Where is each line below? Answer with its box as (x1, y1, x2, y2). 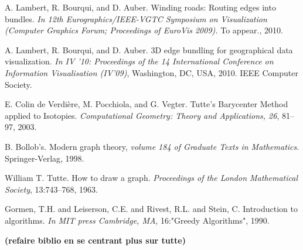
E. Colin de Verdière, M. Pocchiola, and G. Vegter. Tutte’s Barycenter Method (5, 98, 288, 110)
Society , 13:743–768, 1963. (5, 183, 98, 195)
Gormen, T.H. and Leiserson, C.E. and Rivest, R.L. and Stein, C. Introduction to (5, 203, 298, 215)
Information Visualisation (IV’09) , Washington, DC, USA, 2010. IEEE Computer (5, 66, 298, 78)
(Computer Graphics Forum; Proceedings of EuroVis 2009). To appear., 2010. (5, 24, 283, 36)
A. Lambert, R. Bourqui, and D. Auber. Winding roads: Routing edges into (5, 1, 276, 13)
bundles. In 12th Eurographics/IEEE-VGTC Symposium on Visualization (5, 12, 267, 25)
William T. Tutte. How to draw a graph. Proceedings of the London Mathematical (5, 172, 298, 184)
